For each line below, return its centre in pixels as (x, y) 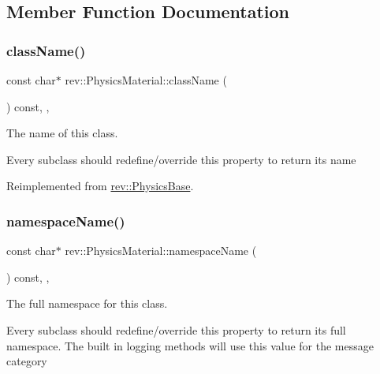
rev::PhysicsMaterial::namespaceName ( (161, 251)
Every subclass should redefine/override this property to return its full (176, 329)
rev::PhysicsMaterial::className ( (146, 80)
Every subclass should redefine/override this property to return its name (181, 159)
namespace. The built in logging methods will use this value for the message (190, 345)
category (27, 361)
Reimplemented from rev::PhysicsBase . (100, 186)
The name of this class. (62, 133)
